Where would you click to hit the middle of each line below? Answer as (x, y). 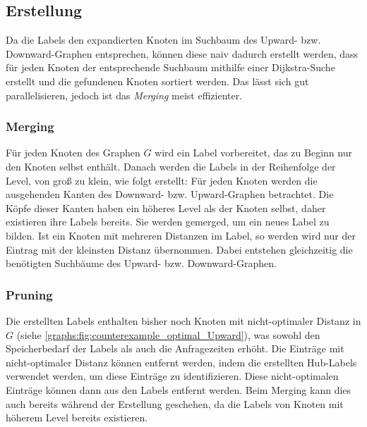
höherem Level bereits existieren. (77, 417)
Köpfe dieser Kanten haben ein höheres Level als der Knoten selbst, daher (166, 208)
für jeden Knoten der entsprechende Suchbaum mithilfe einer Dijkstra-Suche (170, 67)
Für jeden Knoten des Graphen (73, 153)
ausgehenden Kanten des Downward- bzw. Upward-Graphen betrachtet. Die (170, 194)
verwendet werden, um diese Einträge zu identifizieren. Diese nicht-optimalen (172, 376)
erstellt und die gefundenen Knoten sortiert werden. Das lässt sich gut (157, 81)
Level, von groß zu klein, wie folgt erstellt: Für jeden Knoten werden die (162, 180)
